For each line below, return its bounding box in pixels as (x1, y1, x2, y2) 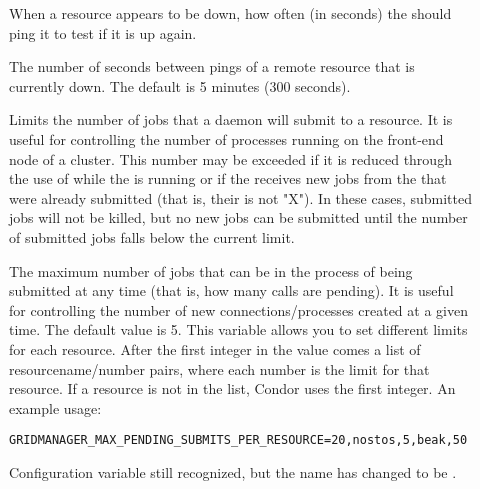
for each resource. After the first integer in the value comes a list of (9, 338, 421, 359)
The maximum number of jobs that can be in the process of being (9, 260, 413, 281)
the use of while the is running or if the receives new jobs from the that (9, 168, 447, 189)
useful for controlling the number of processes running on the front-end (9, 128, 444, 149)
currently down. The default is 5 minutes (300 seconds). (9, 75, 351, 96)
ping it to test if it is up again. (9, 22, 197, 43)
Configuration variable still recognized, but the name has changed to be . (9, 461, 457, 482)
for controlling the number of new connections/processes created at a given (9, 299, 468, 320)
